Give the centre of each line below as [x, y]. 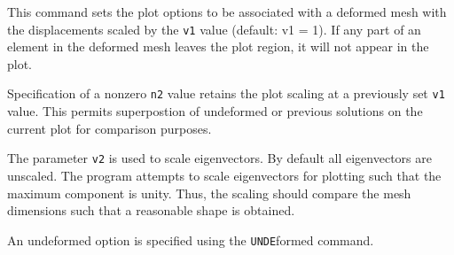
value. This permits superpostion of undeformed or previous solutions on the [215, 111]
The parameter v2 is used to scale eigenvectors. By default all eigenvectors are [219, 158]
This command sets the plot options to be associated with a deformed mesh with [227, 12]
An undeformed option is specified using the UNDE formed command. [191, 240]
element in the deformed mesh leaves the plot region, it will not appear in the [218, 46]
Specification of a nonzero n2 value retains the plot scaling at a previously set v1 [226, 93]
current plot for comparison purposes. [110, 128]
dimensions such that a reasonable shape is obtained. [151, 210]
